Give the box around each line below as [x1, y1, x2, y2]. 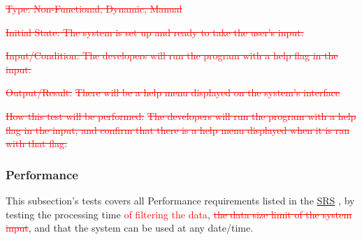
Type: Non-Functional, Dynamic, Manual [6, 1, 182, 15]
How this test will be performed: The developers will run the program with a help [6, 108, 356, 123]
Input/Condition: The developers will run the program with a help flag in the [6, 48, 338, 63]
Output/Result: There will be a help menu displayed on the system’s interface [6, 85, 340, 100]
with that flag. [6, 136, 67, 151]
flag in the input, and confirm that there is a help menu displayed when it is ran [6, 122, 349, 137]
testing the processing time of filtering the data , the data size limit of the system [6, 207, 352, 221]
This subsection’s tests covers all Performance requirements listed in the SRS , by [6, 193, 355, 207]
